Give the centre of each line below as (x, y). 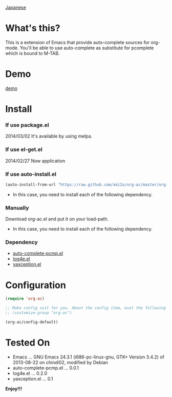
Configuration (36, 285)
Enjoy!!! (14, 389)
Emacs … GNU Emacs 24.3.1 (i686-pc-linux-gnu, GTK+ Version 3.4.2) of (89, 357)
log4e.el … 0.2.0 (30, 373)
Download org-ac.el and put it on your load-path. (57, 219)
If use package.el (27, 125)
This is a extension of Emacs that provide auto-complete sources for (78, 42)
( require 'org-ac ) (25, 299)
